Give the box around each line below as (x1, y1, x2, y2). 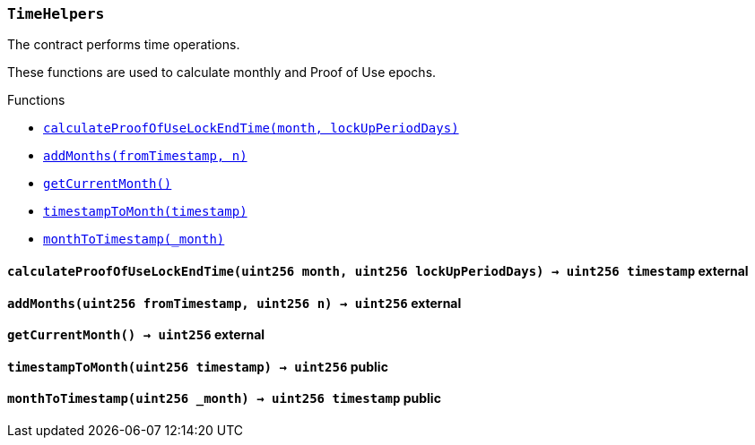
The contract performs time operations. (7, 37, 240, 53)
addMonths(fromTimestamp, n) (43, 149, 247, 164)
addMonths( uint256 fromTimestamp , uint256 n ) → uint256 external (7, 295, 462, 311)
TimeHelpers (7, 5, 105, 22)
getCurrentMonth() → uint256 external (7, 327, 265, 343)
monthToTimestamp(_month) (43, 232, 225, 247)
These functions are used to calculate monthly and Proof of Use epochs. (7, 64, 437, 81)
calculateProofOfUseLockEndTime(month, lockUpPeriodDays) (43, 121, 459, 136)
